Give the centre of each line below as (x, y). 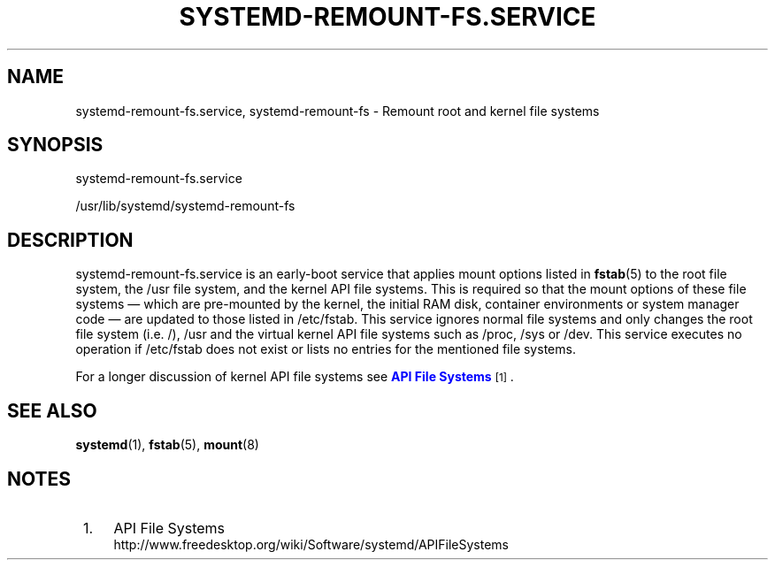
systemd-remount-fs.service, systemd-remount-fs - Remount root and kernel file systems (338, 111)
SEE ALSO (52, 410)
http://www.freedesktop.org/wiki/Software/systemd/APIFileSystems (311, 544)
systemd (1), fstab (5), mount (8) (167, 445)
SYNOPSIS (55, 145)
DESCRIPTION (70, 240)
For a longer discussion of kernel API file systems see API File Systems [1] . (295, 377)
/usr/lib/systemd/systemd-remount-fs (185, 206)
